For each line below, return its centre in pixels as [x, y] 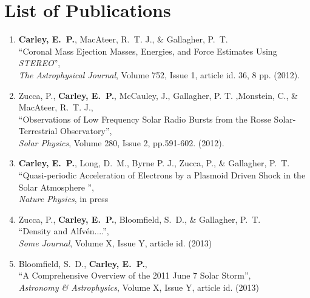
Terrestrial [38, 131]
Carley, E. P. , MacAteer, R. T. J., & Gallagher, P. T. [123, 39]
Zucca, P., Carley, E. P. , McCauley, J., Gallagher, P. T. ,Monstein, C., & [158, 95]
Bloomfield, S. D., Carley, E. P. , [83, 263]
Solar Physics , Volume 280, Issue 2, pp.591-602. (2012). [121, 142]
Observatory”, [86, 131]
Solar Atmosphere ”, [56, 187]
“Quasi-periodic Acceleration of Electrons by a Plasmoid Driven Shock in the [162, 175]
